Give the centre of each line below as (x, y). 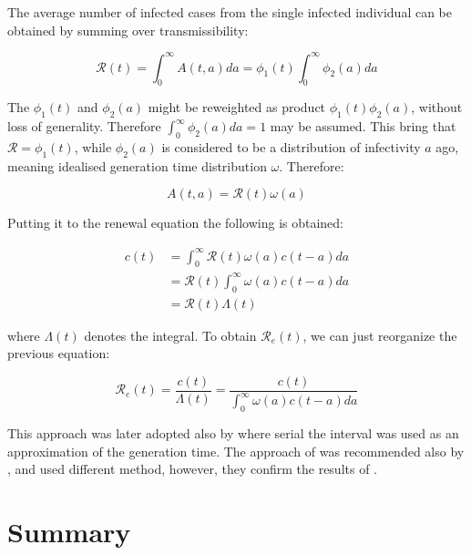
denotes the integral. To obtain (170, 335)
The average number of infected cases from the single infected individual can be (230, 12)
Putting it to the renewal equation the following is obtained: (176, 223)
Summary (69, 532)
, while (93, 147)
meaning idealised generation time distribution (137, 165)
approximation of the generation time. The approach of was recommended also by (236, 451)
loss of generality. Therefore (84, 126)
